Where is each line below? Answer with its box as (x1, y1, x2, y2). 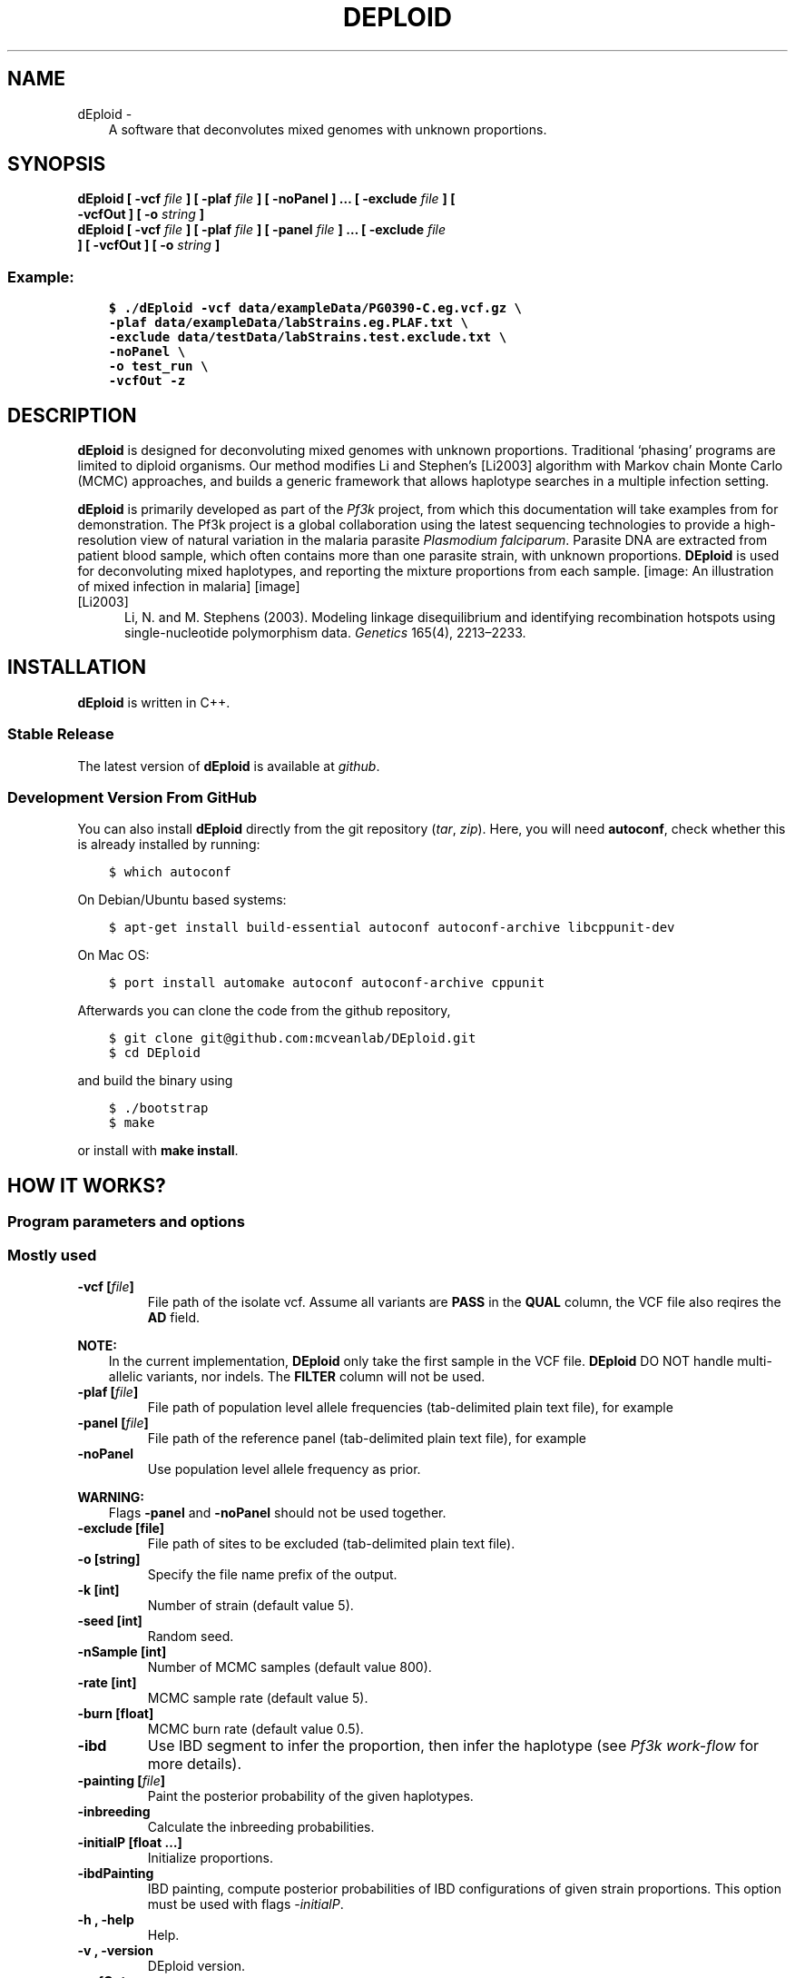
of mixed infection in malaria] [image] (77, 579, 300, 595)
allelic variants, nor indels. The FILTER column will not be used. (108, 1368, 486, 1384)
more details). (147, 1754, 242, 1773)
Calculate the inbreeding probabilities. (147, 1818, 375, 1835)
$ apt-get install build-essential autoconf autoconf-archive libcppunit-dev (108, 920, 675, 935)
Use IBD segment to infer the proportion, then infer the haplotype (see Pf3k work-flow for (147, 1736, 760, 1755)
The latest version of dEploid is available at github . (77, 757, 380, 774)
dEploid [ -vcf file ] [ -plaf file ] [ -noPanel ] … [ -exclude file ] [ (77, 191, 456, 207)
